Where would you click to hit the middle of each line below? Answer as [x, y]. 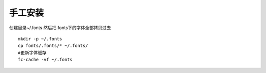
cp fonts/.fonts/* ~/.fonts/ [53, 46]
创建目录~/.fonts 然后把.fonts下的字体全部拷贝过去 [60, 28]
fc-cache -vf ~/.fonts [45, 60]
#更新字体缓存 [32, 53]
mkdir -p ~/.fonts [40, 39]
